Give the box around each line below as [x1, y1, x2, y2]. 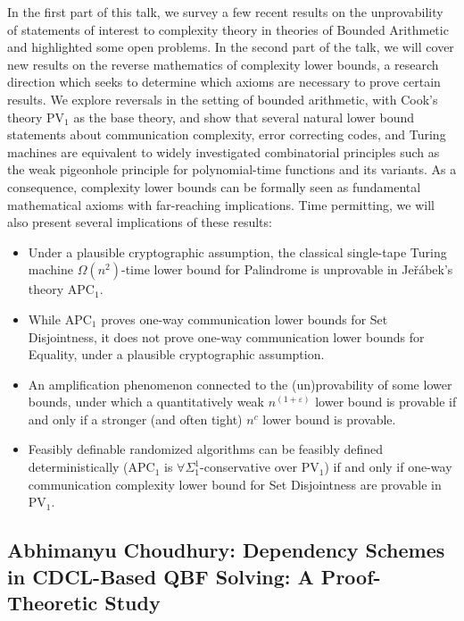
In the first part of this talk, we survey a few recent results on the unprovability [7, 3, 443, 21]
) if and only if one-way [324, 457, 452, 476]
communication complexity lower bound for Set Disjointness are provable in [28, 474, 442, 493]
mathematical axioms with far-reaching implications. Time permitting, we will [7, 195, 435, 214]
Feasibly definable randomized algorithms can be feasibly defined [28, 440, 384, 458]
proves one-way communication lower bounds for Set [101, 309, 388, 328]
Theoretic [7, 589, 98, 617]
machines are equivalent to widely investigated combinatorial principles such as [7, 142, 440, 161]
